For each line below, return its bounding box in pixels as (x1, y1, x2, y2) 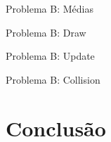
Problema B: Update (6, 49, 95, 63)
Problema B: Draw (6, 25, 86, 39)
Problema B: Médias (6, 1, 93, 15)
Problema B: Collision (6, 72, 100, 86)
